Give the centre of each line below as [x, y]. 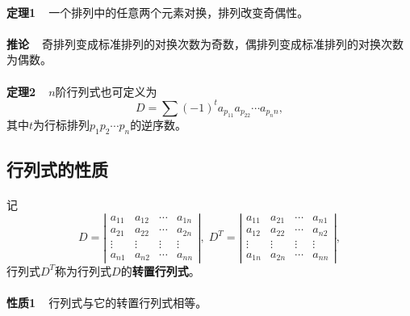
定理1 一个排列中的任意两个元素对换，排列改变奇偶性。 [158, 12]
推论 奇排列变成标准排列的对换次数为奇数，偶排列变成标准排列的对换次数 [205, 43]
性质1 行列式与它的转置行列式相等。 [107, 302]
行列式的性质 [57, 169]
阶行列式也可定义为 [106, 91]
